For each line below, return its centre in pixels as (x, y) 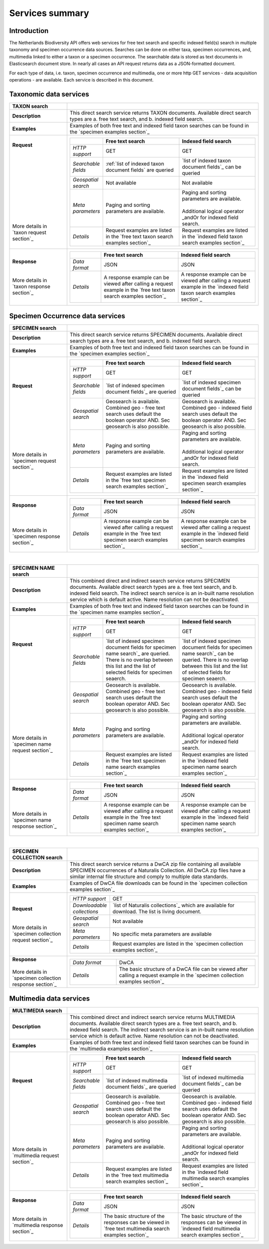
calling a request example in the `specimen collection (181, 975)
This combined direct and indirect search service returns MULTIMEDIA (153, 1017)
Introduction (29, 31)
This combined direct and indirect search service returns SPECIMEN (150, 581)
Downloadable (90, 906)
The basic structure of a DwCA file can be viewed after (183, 969)
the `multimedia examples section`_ (111, 1049)
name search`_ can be (208, 653)
